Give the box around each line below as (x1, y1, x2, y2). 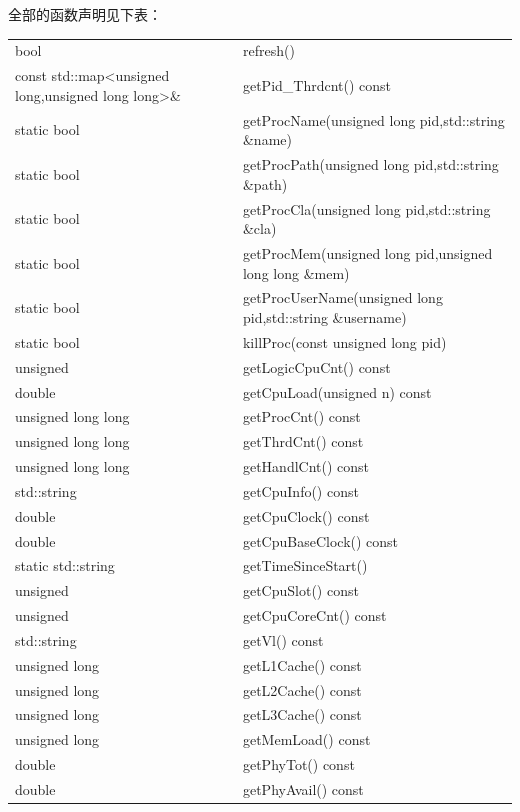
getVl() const (242, 629, 324, 650)
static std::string (15, 555, 115, 576)
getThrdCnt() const (242, 431, 364, 452)
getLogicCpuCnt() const (242, 356, 391, 377)
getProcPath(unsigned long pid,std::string (242, 154, 499, 175)
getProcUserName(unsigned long (242, 287, 443, 308)
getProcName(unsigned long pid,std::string (242, 109, 505, 130)
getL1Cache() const (242, 654, 362, 675)
